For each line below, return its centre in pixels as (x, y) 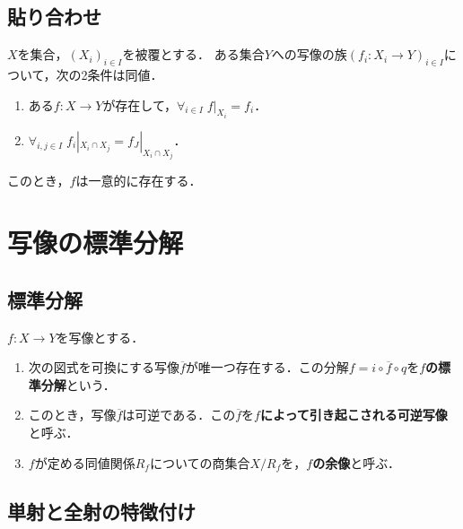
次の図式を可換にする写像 (104, 367)
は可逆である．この (179, 415)
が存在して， (140, 104)
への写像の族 (309, 54)
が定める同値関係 (85, 462)
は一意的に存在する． (139, 181)
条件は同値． (125, 74)
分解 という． (78, 384)
